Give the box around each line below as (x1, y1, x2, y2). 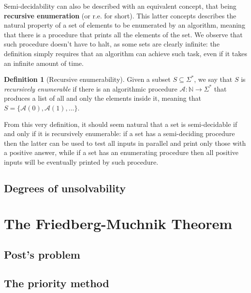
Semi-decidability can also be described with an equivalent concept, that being (4, 1, 236, 11)
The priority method (4, 275, 109, 290)
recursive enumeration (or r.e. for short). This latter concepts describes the (4, 10, 236, 20)
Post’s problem (4, 247, 80, 262)
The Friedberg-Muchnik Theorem (4, 214, 233, 233)
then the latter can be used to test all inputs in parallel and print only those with (4, 138, 246, 148)
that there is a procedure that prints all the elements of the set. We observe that (4, 29, 243, 39)
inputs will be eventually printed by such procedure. (4, 156, 159, 167)
